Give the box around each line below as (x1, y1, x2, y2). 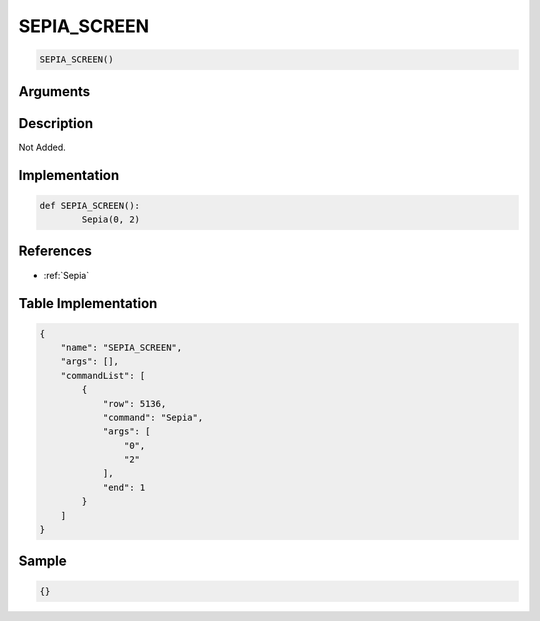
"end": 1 (102, 481, 146, 493)
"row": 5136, (102, 398, 167, 409)
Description (18, 115, 94, 132)
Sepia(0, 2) (81, 214, 140, 225)
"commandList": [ (60, 370, 146, 381)
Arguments (18, 83, 91, 100)
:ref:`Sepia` (43, 269, 90, 281)
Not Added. (18, 141, 67, 153)
